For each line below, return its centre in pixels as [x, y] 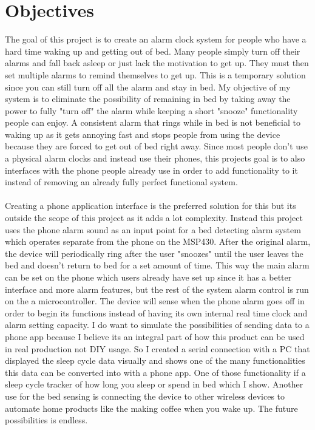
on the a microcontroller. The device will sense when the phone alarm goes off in [155, 301]
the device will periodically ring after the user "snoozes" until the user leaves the [154, 253]
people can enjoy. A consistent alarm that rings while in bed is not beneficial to [153, 122]
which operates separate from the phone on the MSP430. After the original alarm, [158, 241]
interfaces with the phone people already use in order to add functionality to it [151, 170]
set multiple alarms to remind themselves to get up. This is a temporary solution [155, 74]
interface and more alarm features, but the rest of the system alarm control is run [157, 289]
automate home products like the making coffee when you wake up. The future [151, 408]
